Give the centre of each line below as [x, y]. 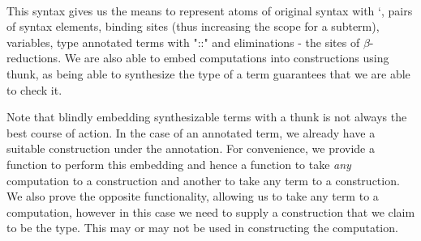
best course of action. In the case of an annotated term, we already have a [191, 132]
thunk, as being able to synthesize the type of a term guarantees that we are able [208, 73]
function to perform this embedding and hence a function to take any [179, 164]
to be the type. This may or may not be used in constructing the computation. [202, 228]
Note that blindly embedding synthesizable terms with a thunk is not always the [207, 117]
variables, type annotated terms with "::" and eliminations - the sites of [183, 42]
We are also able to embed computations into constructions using [227, 58]
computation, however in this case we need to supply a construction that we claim [211, 211]
